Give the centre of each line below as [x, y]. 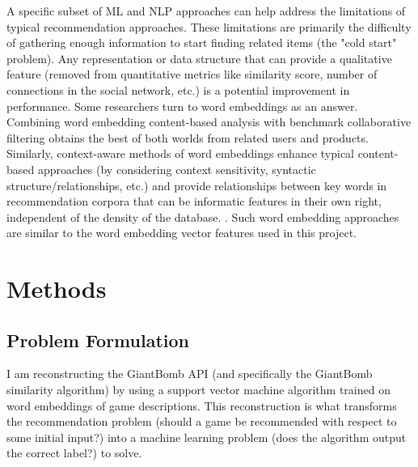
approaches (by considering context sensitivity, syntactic [177, 169]
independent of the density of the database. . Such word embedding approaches [203, 217]
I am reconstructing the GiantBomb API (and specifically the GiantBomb [190, 374]
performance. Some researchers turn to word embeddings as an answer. [182, 106]
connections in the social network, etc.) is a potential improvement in [178, 89]
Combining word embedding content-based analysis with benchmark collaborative [209, 122]
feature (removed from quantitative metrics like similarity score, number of [192, 74]
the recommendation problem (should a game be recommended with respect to [202, 421]
